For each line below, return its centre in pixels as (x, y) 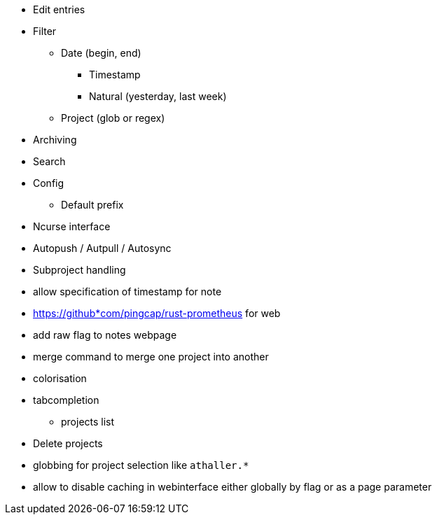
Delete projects (68, 443)
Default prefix (92, 205)
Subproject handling (79, 270)
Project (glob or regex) (113, 118)
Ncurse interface (72, 226)
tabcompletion (66, 400)
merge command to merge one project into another (151, 357)
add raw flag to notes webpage (105, 335)
